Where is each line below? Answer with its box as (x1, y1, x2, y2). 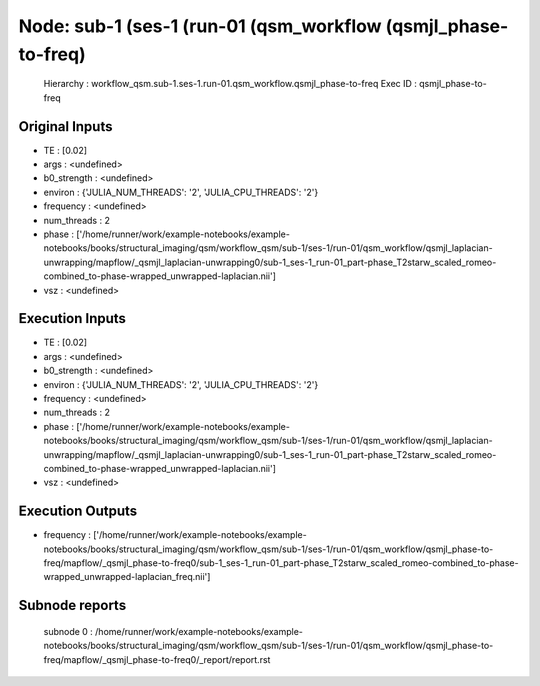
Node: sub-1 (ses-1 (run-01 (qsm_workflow (18, 15, 382, 37)
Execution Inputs (18, 310, 127, 327)
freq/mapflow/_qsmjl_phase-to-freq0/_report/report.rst (43, 653, 271, 665)
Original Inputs (18, 118, 113, 135)
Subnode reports (18, 597, 127, 614)
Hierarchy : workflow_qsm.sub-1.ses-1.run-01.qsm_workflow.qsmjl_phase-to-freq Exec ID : (43, 78, 417, 90)
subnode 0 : (43, 625, 94, 637)
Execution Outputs (18, 503, 138, 520)
